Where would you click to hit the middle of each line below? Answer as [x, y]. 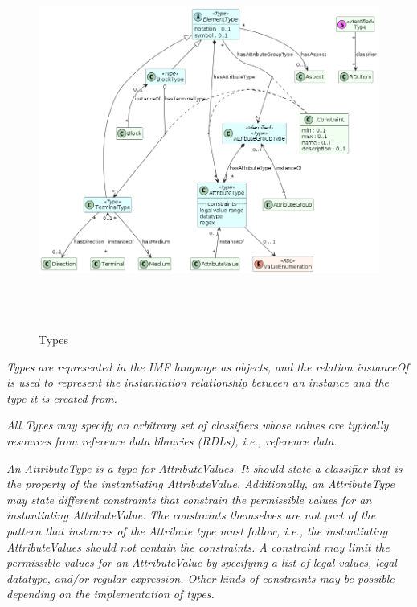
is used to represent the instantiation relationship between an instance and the [198, 382]
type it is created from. [62, 398]
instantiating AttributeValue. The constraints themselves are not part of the [191, 515]
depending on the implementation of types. [110, 594]
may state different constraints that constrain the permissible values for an [189, 499]
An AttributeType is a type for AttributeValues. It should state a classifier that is [204, 468]
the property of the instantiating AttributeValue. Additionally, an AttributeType [200, 484]
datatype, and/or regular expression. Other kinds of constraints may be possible [200, 578]
